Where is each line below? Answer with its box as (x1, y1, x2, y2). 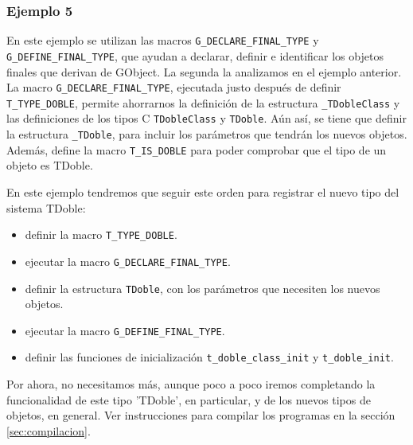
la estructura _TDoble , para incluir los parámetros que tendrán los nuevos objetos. (6, 126, 407, 142)
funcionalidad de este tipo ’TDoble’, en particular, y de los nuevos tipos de (6, 391, 371, 408)
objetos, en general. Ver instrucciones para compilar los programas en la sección (6, 407, 395, 424)
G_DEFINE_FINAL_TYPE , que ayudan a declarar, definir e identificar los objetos (6, 47, 384, 64)
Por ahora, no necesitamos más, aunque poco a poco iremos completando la (6, 376, 376, 392)
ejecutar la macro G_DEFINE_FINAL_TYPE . (25, 322, 225, 338)
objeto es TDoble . (6, 157, 93, 174)
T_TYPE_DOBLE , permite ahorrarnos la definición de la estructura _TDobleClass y (6, 94, 400, 111)
